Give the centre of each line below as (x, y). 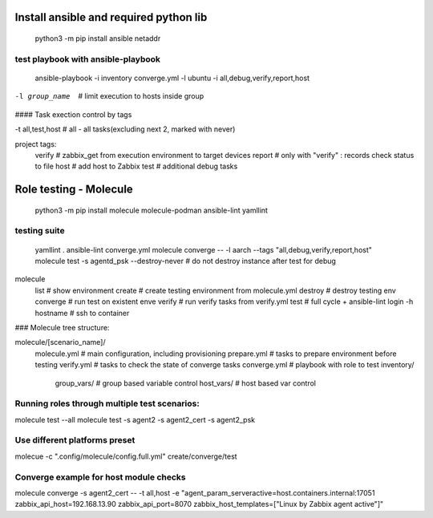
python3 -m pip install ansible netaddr (98, 38)
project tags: (36, 144)
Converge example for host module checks (100, 477)
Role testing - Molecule (74, 190)
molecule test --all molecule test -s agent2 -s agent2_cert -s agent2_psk (135, 419)
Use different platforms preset (75, 440)
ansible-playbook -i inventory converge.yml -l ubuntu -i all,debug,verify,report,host (172, 78)
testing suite (40, 231)
